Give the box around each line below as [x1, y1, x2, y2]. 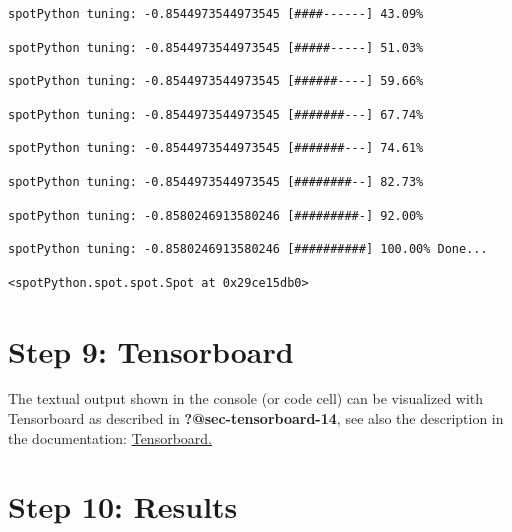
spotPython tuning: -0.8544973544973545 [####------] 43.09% [8, 7, 424, 21]
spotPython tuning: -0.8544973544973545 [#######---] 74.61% [8, 141, 424, 156]
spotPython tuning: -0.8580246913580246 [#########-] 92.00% [8, 208, 424, 223]
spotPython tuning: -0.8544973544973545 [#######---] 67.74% [8, 107, 424, 122]
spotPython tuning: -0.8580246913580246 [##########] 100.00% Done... [8, 242, 488, 257]
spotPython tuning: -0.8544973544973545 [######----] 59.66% [8, 74, 424, 89]
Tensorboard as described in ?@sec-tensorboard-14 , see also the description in [8, 408, 504, 429]
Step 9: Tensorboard [8, 330, 294, 371]
